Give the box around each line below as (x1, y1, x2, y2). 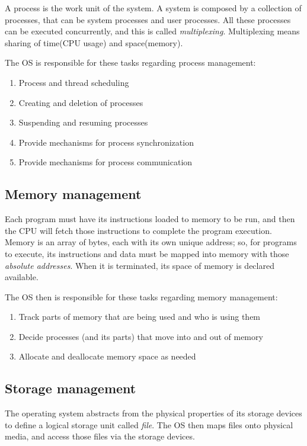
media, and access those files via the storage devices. (5, 430, 195, 442)
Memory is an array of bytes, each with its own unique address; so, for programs (5, 236, 297, 248)
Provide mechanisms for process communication (18, 156, 193, 168)
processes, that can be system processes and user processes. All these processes (5, 13, 291, 25)
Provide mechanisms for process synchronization (18, 136, 194, 148)
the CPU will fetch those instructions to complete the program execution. (5, 224, 272, 236)
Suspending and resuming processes (18, 116, 148, 129)
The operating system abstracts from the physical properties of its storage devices (5, 407, 302, 419)
